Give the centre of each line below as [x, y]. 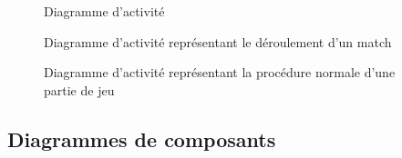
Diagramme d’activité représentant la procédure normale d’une [220, 72]
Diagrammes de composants [142, 138]
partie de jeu [79, 89]
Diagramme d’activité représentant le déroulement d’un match [218, 41]
